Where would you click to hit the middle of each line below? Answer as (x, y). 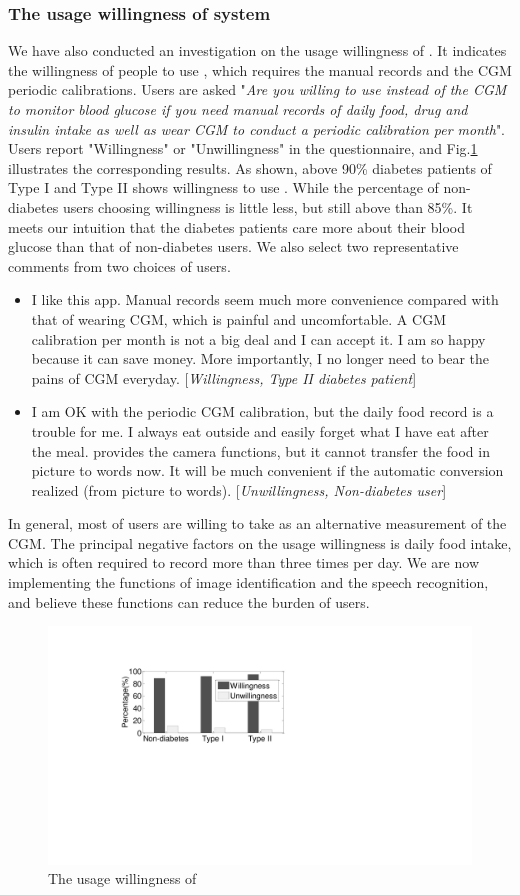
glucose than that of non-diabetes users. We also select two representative (233, 246)
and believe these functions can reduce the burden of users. (189, 601)
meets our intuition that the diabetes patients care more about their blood (236, 226)
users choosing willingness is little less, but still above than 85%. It (267, 206)
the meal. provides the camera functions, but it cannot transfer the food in (260, 450)
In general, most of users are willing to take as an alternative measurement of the (257, 523)
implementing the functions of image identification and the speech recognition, (248, 582)
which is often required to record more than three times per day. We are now (244, 562)
